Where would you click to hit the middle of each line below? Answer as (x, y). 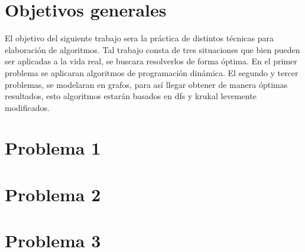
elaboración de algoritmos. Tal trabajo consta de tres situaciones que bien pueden (152, 49)
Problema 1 (53, 148)
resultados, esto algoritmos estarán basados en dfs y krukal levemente (131, 96)
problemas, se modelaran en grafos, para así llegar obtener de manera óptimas (146, 84)
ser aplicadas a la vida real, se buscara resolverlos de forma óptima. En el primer (151, 61)
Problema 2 (53, 194)
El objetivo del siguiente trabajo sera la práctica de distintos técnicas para (139, 38)
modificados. (27, 107)
